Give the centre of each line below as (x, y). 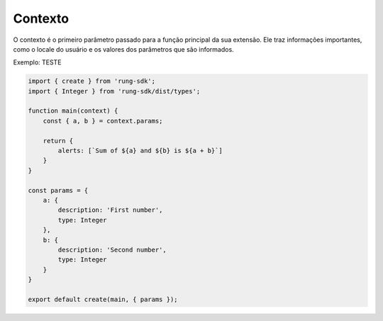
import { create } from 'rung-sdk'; (92, 81)
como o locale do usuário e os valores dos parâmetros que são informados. (123, 49)
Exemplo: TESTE (37, 62)
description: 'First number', (110, 210)
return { (58, 141)
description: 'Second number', (112, 249)
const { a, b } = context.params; (103, 121)
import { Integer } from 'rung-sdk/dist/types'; (114, 91)
